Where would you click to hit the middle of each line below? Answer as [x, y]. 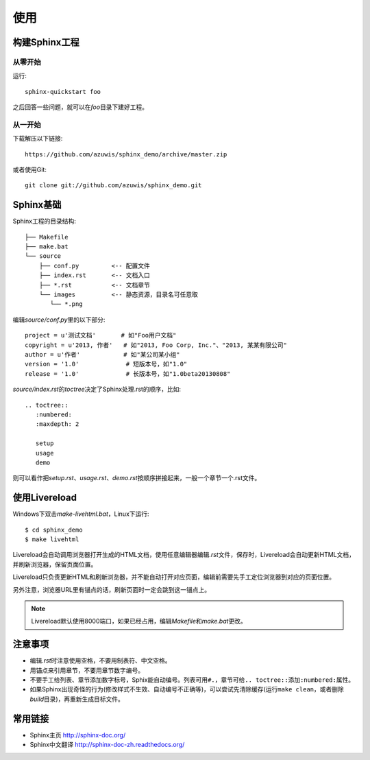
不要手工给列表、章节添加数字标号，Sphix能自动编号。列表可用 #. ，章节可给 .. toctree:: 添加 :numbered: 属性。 [192, 680]
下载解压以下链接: [38, 139]
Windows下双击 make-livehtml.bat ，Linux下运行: [81, 514]
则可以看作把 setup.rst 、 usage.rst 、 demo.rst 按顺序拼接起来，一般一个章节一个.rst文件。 [137, 478]
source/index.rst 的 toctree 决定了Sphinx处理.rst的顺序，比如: [97, 389]
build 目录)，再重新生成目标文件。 [77, 699]
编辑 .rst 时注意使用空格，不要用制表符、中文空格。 [100, 661]
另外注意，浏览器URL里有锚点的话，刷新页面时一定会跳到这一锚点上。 [112, 589]
